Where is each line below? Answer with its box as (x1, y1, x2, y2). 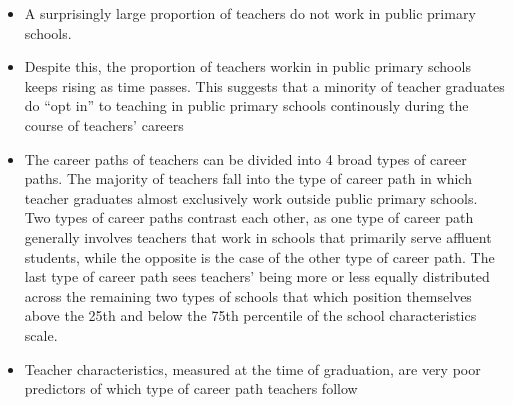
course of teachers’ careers (24, 114, 184, 135)
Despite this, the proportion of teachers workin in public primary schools (24, 56, 471, 77)
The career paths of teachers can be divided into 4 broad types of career (24, 148, 467, 169)
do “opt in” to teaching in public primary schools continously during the (24, 95, 469, 116)
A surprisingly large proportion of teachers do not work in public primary (24, 3, 476, 23)
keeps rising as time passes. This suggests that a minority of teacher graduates (24, 75, 505, 96)
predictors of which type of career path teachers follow (24, 378, 358, 399)
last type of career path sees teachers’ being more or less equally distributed (24, 266, 490, 287)
